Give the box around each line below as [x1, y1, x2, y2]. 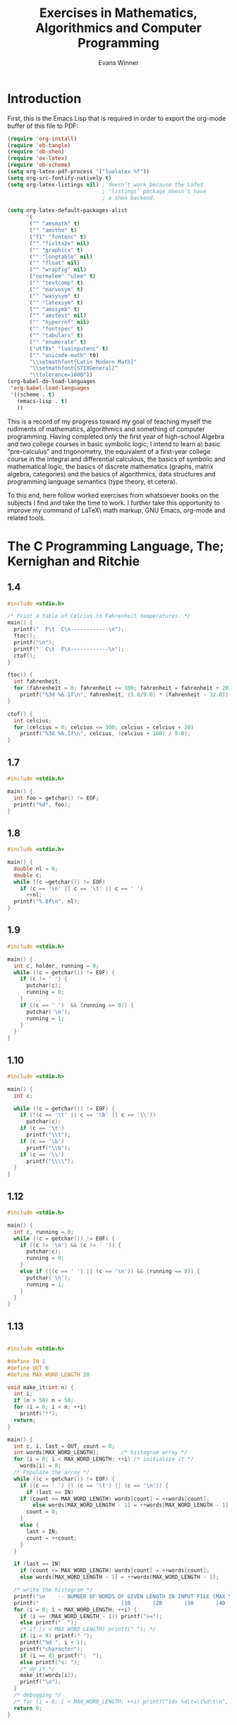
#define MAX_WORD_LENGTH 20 [7, 1371, 90, 1378]
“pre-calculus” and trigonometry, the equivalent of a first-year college [7, 447, 211, 455]
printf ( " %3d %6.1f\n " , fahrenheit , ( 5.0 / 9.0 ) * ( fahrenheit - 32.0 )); [20, 691, 232, 698]
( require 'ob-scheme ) [7, 161, 71, 169]
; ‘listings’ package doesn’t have [102, 187, 207, 195]
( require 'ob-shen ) [7, 148, 65, 156]
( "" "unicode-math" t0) [29, 351, 99, 358]
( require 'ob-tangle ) [7, 141, 71, 149]
